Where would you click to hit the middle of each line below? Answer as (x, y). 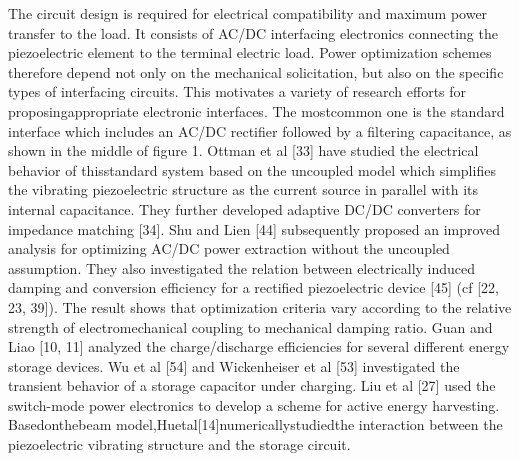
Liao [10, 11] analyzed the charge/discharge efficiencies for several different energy (259, 346)
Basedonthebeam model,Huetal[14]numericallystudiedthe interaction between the (255, 424)
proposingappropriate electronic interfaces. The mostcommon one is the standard (256, 110)
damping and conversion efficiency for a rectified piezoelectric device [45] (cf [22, (253, 287)
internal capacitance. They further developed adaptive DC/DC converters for (244, 208)
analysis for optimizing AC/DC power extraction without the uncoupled (229, 248)
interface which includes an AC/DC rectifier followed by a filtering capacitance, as (260, 130)
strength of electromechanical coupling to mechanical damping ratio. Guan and (250, 326)
